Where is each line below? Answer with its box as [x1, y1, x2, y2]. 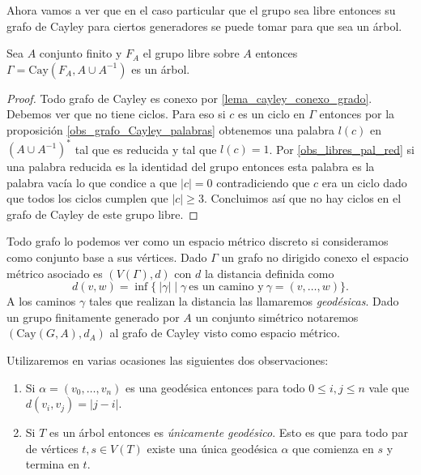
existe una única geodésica [147, 439, 278, 456]
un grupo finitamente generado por [6, 308, 180, 325]
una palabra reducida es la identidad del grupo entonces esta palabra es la [6, 158, 375, 175]
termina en [25, 456, 79, 473]
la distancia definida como [204, 264, 334, 281]
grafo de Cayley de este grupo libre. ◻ [6, 205, 198, 222]
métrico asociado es [6, 264, 103, 281]
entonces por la [319, 105, 395, 122]
